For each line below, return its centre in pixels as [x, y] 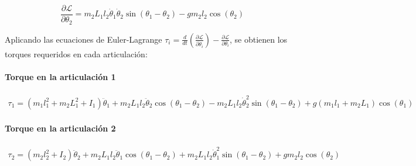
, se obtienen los [259, 39]
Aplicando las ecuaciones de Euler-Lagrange [83, 39]
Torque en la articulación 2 [60, 128]
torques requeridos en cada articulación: [76, 53]
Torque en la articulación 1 [60, 76]
